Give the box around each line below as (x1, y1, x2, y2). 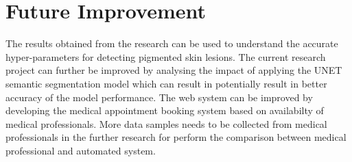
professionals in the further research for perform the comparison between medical (5, 130, 347, 144)
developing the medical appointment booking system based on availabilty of (5, 103, 324, 118)
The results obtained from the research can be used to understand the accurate (5, 36, 338, 51)
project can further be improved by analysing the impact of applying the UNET (5, 63, 342, 77)
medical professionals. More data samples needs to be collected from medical (5, 116, 327, 131)
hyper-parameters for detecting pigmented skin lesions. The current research (5, 49, 326, 64)
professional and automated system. (5, 143, 156, 157)
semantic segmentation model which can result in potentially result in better (5, 76, 327, 90)
